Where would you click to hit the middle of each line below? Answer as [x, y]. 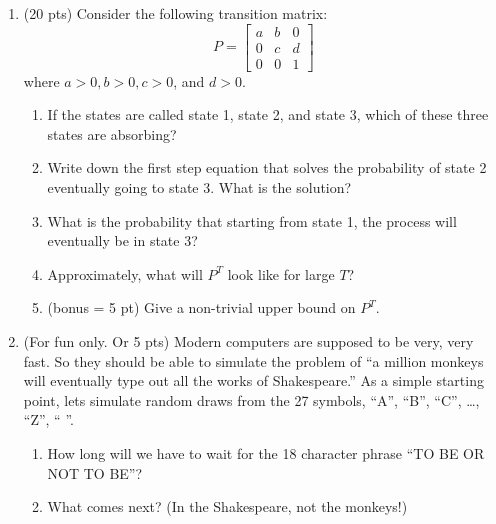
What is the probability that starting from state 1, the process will [252, 220]
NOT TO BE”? [95, 472]
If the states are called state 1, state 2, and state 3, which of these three [268, 114]
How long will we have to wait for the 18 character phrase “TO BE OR [266, 453]
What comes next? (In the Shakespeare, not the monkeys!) [227, 506]
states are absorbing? [112, 133]
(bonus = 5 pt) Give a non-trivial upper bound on [201, 307]
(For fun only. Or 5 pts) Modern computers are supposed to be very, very [248, 341]
